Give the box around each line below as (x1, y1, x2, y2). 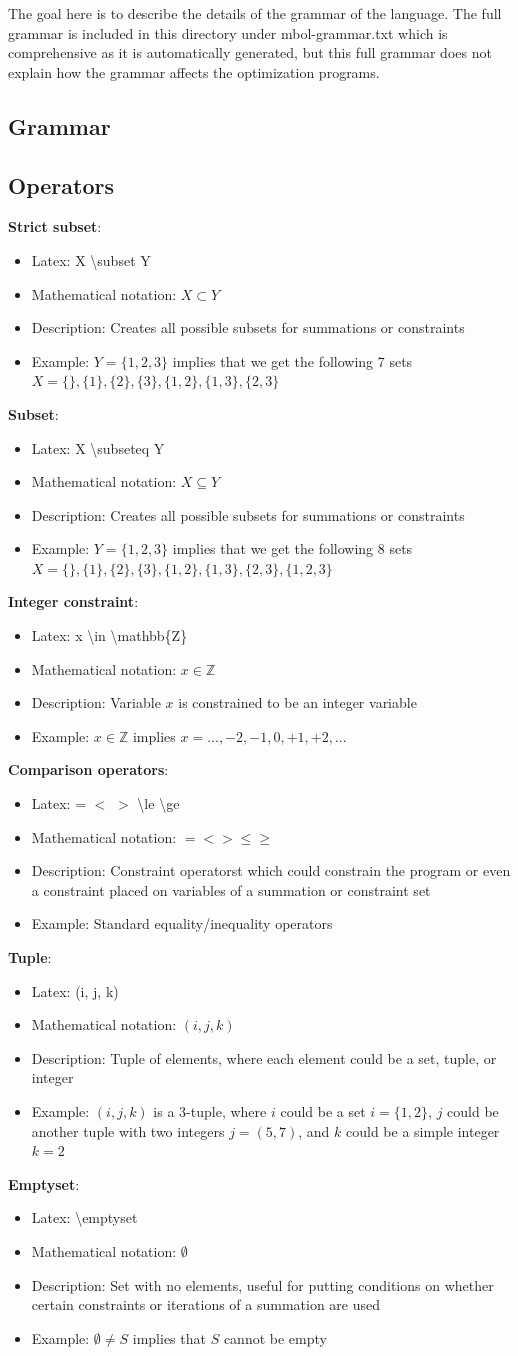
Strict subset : (8, 216, 102, 237)
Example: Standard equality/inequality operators (31, 913, 333, 934)
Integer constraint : (8, 591, 139, 612)
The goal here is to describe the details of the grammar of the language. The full (8, 3, 502, 23)
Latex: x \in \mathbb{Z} (31, 625, 188, 646)
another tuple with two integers (31, 1120, 225, 1141)
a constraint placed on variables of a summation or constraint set (31, 879, 431, 900)
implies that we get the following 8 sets (172, 538, 413, 559)
